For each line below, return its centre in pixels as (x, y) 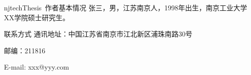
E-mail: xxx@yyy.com (37, 67)
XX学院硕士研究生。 (37, 17)
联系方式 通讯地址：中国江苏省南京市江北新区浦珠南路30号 (98, 34)
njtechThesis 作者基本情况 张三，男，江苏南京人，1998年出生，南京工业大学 (126, 7)
